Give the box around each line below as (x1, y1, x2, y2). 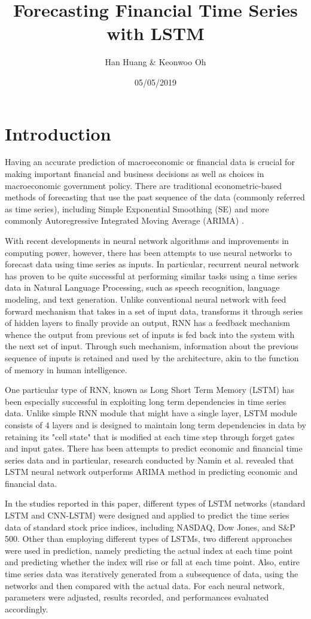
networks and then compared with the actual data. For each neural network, (5, 579, 285, 591)
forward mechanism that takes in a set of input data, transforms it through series (5, 304, 303, 317)
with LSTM (106, 21, 205, 45)
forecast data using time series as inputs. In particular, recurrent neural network (5, 258, 299, 270)
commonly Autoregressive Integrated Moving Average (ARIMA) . (5, 214, 244, 227)
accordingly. (5, 602, 48, 615)
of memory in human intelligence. (5, 363, 127, 376)
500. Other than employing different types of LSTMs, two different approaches (5, 532, 292, 545)
